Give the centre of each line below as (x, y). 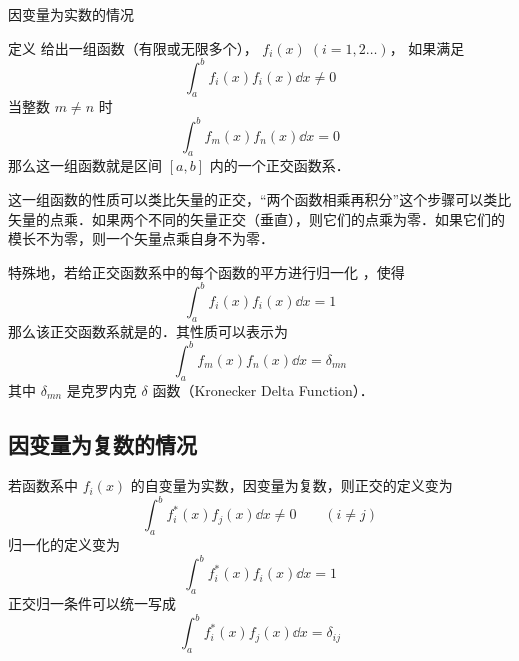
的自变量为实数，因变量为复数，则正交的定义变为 (291, 485)
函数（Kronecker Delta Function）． (263, 389)
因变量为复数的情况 (102, 443)
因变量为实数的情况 (71, 14)
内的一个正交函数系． (279, 165)
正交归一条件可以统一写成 (92, 603)
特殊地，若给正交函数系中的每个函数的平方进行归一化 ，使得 (206, 271)
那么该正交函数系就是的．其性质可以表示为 (148, 330)
